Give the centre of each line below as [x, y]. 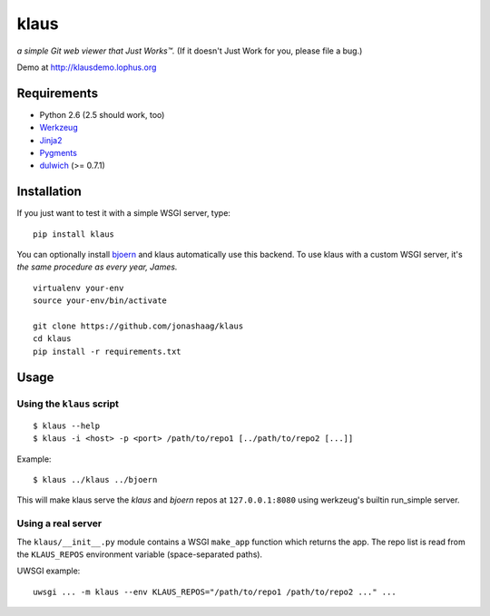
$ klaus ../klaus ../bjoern [95, 479]
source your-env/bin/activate [100, 301]
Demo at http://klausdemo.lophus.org [87, 67]
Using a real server [59, 523]
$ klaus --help [67, 425]
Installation [49, 192]
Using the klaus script [68, 404]
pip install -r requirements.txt [107, 351]
